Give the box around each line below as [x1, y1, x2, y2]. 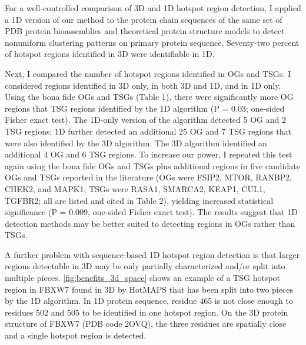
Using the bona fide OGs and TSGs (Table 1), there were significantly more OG [5, 91, 294, 103]
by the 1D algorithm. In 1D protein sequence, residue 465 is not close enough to [5, 294, 294, 307]
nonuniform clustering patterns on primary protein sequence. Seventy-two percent [5, 36, 300, 48]
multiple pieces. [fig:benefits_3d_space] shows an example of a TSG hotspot [5, 272, 281, 284]
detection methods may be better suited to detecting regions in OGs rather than [5, 217, 295, 229]
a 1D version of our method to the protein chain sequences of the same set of [5, 13, 282, 25]
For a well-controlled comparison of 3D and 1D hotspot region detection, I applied [5, 2, 301, 14]
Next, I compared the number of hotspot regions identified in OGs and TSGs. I [5, 67, 291, 79]
